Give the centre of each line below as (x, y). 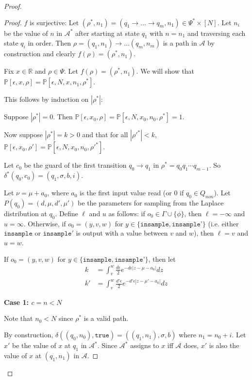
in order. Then (50, 43)
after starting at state (108, 33)
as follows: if (127, 213)
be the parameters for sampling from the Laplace (151, 202)
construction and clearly (40, 54)
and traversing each (217, 33)
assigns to (145, 345)
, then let (162, 259)
